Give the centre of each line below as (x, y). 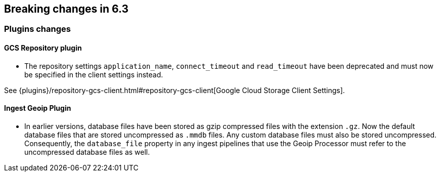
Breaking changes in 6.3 (67, 9)
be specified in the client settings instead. (94, 74)
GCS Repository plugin (43, 48)
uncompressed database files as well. (87, 152)
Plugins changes (37, 29)
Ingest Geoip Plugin (38, 108)
